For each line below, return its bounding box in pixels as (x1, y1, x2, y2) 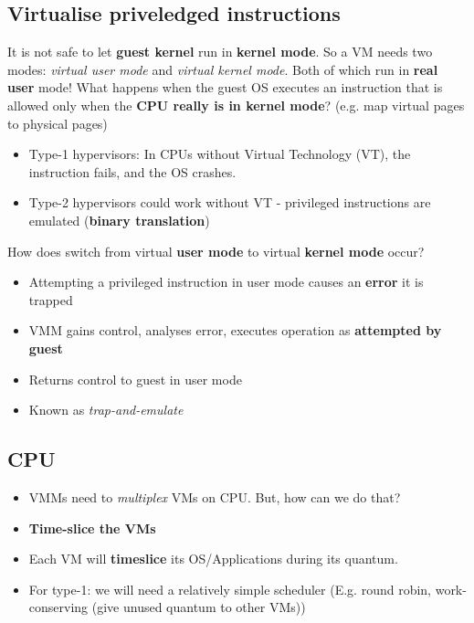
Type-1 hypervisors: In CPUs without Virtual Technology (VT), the (28, 144, 411, 164)
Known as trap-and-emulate (28, 400, 184, 419)
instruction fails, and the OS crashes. (28, 162, 237, 181)
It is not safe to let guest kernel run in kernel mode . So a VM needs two (7, 42, 433, 61)
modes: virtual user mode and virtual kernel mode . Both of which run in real (7, 59, 438, 79)
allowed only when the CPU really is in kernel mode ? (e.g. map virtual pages (7, 95, 465, 114)
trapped (28, 290, 73, 309)
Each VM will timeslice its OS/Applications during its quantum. (28, 549, 398, 568)
